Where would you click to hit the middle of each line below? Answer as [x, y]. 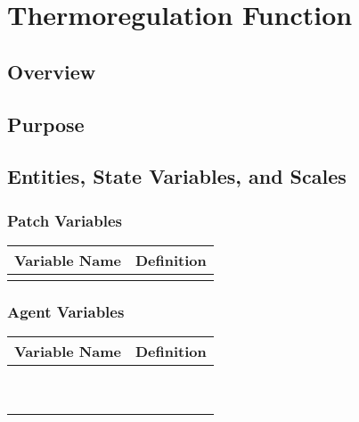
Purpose [46, 124]
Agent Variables [66, 311]
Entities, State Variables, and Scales [177, 176]
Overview [52, 71]
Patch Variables [65, 220]
